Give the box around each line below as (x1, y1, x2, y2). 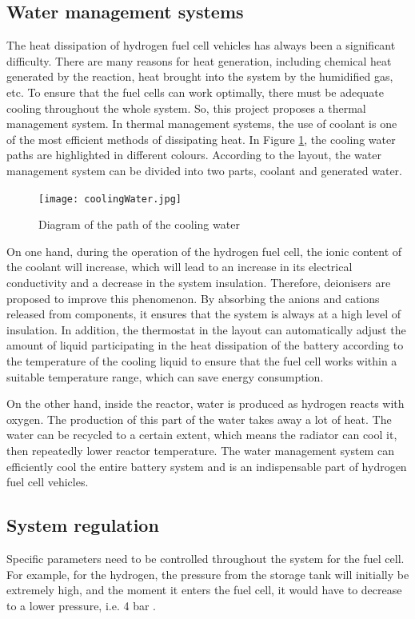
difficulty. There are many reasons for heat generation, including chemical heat (6, 52, 392, 69)
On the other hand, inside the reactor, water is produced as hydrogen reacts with (6, 395, 405, 412)
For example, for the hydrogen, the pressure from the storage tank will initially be (6, 565, 409, 582)
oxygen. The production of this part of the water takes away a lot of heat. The (6, 410, 392, 427)
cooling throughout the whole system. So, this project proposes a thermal (6, 99, 366, 116)
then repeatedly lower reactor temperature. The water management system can (6, 441, 394, 458)
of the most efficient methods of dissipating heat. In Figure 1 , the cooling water (6, 130, 396, 147)
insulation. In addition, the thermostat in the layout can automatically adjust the (6, 321, 406, 337)
